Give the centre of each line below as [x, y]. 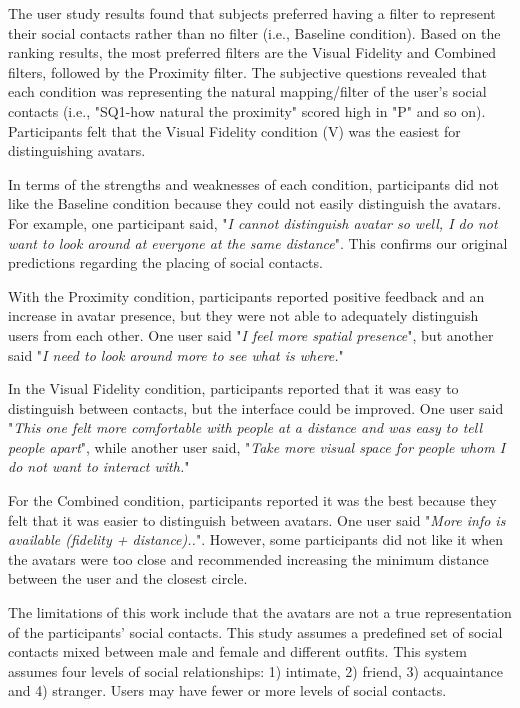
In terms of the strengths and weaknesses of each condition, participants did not [254, 183]
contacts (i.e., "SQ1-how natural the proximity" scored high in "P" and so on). [247, 110]
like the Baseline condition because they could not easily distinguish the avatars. [255, 203]
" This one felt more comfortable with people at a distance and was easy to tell [245, 427]
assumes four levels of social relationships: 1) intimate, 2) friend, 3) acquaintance [255, 670]
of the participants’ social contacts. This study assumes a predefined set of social [255, 631]
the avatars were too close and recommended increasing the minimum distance [248, 558]
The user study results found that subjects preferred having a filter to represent [252, 13]
